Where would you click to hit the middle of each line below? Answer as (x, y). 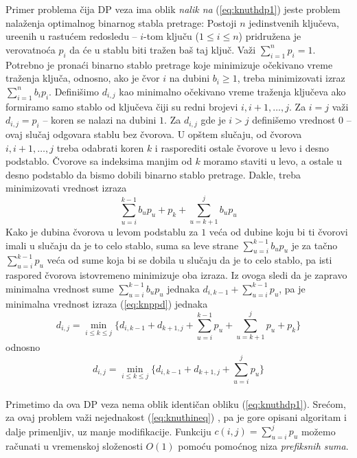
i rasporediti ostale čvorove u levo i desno (242, 147)
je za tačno (314, 245)
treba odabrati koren (100, 147)
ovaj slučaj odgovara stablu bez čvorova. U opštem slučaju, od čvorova (154, 134)
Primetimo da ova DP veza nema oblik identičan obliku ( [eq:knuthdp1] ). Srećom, (176, 403)
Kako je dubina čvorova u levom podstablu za (102, 232)
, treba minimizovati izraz (291, 78)
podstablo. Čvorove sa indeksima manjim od (99, 161)
